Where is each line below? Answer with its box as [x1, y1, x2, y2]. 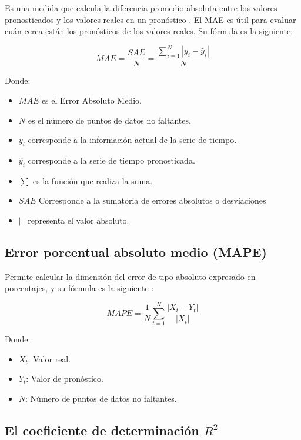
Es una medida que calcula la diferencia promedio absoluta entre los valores [5, 2, 277, 14]
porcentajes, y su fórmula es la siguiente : [5, 282, 154, 294]
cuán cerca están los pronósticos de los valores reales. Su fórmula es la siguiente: [5, 25, 293, 37]
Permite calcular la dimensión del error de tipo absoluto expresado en [5, 270, 256, 282]
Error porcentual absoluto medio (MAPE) [5, 242, 267, 261]
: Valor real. [28, 352, 71, 365]
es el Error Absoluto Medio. [41, 94, 142, 106]
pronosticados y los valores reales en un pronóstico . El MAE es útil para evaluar [5, 13, 296, 25]
